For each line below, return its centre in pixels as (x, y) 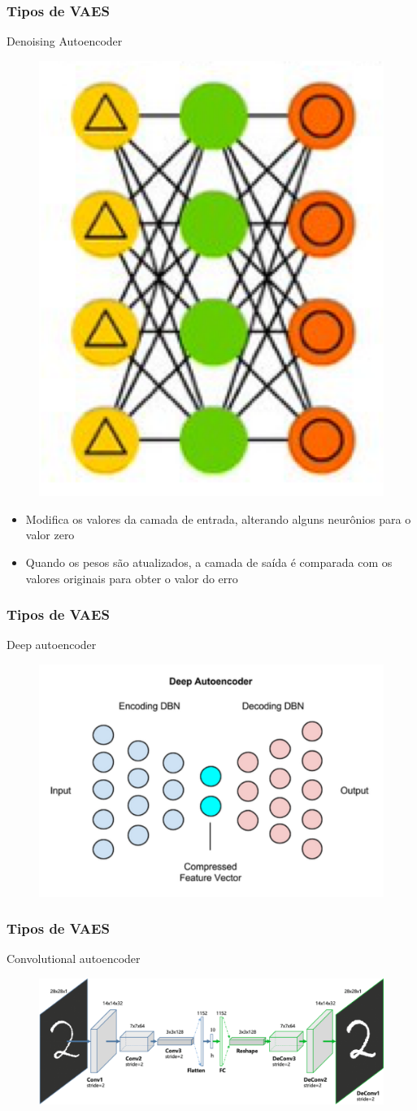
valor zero (50, 535)
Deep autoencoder (52, 645)
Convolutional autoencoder (74, 959)
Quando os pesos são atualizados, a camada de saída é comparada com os (209, 562)
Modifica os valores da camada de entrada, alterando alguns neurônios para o (218, 518)
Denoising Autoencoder (65, 41)
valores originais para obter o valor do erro (132, 578)
